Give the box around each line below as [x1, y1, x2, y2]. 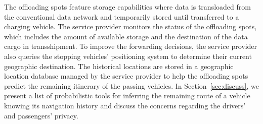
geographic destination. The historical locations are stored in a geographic [4, 60, 234, 71]
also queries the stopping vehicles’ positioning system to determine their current [4, 50, 252, 61]
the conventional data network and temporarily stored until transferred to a [4, 11, 239, 22]
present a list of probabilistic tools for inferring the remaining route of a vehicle [4, 90, 250, 101]
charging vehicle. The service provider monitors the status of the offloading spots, [4, 21, 257, 32]
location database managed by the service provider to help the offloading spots [4, 71, 248, 81]
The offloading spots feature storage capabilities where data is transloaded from [4, 2, 251, 12]
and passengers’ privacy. [4, 110, 78, 120]
